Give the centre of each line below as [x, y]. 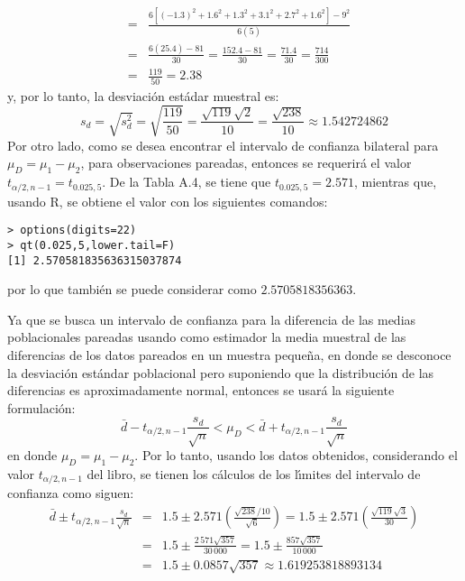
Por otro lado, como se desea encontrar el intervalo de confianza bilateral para [223, 145]
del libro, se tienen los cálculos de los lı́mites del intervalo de [254, 474]
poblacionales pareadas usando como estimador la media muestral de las [207, 337]
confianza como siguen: [71, 493]
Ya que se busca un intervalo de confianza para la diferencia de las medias [212, 319]
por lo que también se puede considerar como [132, 289]
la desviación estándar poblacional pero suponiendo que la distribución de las [221, 372]
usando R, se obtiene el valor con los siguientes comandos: [168, 201]
